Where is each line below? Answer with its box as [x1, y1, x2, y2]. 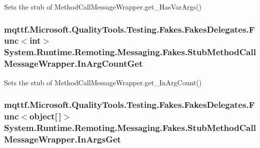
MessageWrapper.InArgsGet [4, 132, 121, 145]
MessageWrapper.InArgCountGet [4, 57, 143, 70]
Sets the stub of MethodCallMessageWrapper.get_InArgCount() [4, 77, 202, 87]
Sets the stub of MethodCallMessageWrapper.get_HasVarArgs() [4, 2, 202, 12]
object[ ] [29, 110, 62, 122]
